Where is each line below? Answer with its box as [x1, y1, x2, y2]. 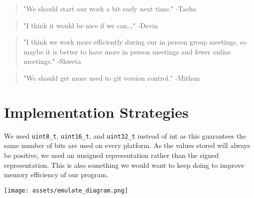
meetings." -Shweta [23, 56, 81, 66]
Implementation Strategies [4, 101, 189, 122]
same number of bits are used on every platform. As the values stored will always [4, 140, 251, 150]
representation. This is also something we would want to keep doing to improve [4, 159, 245, 170]
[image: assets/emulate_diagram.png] [4, 187, 128, 194]
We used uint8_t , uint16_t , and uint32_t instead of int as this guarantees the [4, 130, 247, 141]
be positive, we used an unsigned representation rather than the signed [4, 149, 219, 160]
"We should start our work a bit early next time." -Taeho [23, 3, 197, 13]
